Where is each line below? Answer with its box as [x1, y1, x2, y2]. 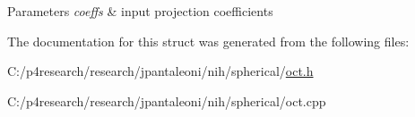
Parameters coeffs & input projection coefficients [7, 2, 273, 20]
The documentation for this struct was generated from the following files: [7, 31, 410, 50]
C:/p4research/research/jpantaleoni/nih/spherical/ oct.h [7, 62, 314, 80]
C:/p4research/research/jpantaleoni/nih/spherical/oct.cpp [7, 91, 326, 110]
